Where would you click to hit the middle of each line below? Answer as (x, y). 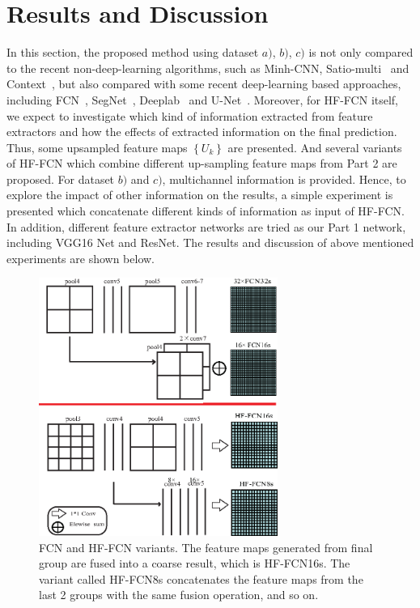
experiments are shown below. (81, 258)
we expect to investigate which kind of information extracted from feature (190, 115)
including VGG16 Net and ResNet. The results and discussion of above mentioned (210, 242)
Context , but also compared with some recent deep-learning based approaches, (204, 84)
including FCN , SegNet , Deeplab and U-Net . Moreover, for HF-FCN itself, (203, 99)
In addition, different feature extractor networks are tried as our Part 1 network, (206, 226)
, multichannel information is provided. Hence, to (284, 179)
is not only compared (361, 52)
